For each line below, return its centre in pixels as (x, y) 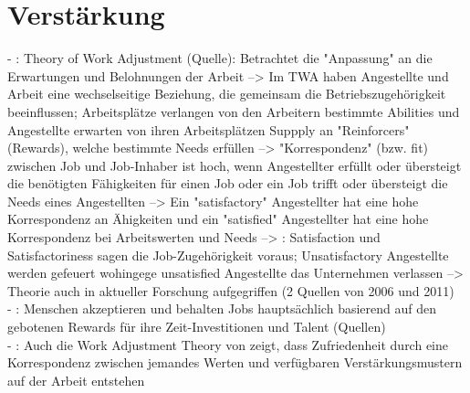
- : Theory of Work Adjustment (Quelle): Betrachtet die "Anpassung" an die (220, 58)
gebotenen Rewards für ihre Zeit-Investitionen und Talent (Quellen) (197, 327)
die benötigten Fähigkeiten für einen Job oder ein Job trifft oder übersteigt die (228, 183)
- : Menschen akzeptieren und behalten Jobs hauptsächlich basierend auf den (222, 308)
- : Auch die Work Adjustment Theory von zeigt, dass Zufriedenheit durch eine (228, 344)
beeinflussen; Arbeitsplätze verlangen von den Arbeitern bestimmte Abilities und (234, 111)
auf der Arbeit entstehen (76, 380)
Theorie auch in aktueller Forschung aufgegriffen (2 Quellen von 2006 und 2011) (231, 290)
